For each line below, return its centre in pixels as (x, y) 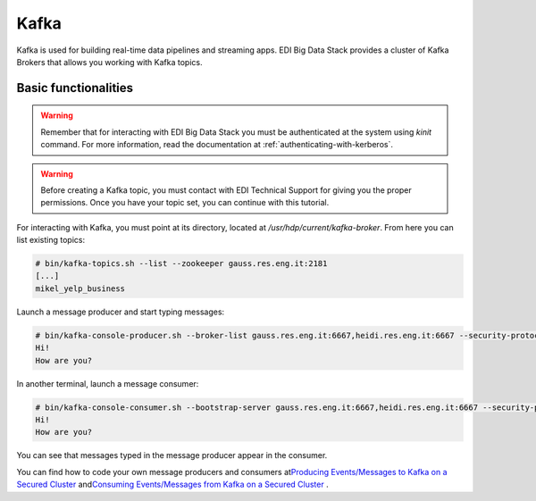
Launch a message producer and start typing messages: (121, 312)
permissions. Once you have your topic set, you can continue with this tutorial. (185, 203)
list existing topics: (50, 240)
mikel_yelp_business (80, 288)
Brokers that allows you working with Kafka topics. (109, 62)
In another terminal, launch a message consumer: (108, 383)
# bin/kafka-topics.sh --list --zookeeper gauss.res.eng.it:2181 (181, 264)
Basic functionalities (75, 88)
